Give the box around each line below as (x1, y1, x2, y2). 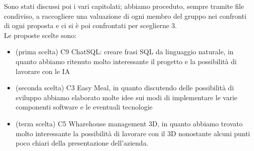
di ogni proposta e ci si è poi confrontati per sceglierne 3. (4, 20, 177, 31)
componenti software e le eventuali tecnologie (15, 102, 152, 112)
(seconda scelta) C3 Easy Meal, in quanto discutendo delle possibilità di (15, 82, 234, 93)
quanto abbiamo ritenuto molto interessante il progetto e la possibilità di (15, 56, 237, 66)
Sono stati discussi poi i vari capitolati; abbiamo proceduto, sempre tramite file (4, 1, 244, 11)
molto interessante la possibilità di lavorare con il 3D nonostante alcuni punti (15, 128, 251, 138)
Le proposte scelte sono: (4, 30, 77, 40)
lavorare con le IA (15, 66, 70, 76)
